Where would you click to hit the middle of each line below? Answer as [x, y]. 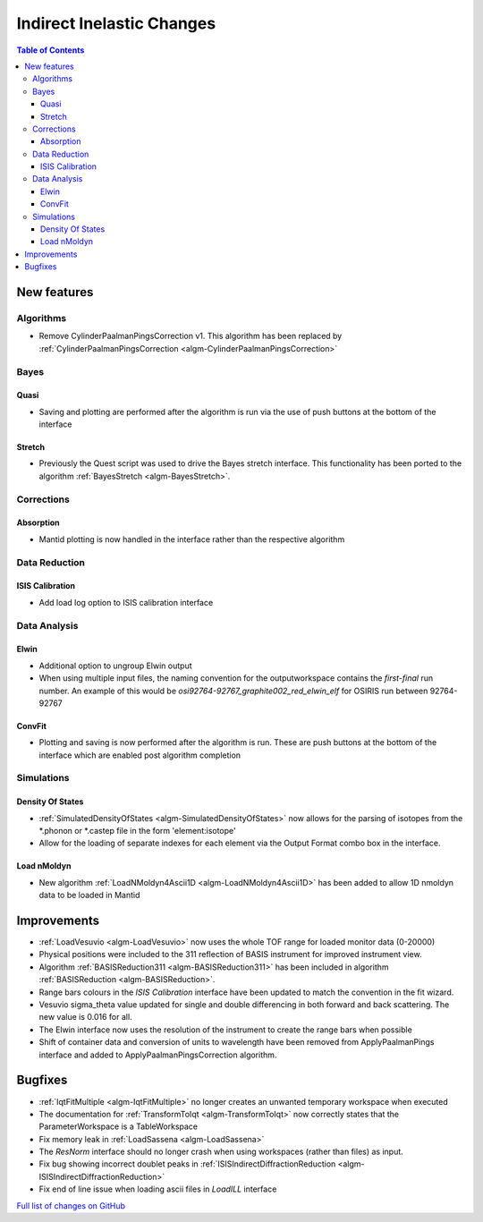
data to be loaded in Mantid [89, 895]
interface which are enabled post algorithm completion [140, 755]
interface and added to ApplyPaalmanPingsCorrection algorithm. [158, 1055]
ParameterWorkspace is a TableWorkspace [119, 1126]
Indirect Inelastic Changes [116, 23]
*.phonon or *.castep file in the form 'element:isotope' [137, 831]
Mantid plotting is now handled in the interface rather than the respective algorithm [192, 539]
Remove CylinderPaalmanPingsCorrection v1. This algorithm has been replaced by [191, 336]
